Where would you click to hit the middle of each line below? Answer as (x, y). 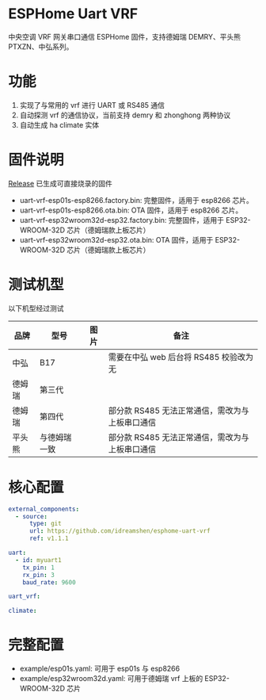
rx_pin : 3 (39, 575)
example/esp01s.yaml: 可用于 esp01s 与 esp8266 (100, 669)
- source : (31, 516)
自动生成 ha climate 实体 (59, 124)
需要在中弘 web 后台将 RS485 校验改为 (181, 357)
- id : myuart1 (38, 560)
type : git (45, 524)
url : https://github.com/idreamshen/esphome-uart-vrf (120, 531)
